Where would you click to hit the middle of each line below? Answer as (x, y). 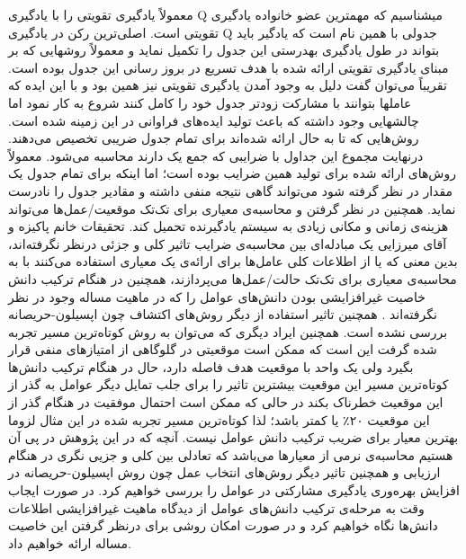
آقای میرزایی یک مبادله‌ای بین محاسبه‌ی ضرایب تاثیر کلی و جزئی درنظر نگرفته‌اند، (228, 243)
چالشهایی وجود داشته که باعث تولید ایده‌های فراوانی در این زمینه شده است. (214, 120)
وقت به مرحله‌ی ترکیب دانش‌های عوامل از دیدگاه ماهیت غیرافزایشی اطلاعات (216, 507)
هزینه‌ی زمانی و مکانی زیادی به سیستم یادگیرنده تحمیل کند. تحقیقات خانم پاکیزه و (229, 226)
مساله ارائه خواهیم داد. (70, 542)
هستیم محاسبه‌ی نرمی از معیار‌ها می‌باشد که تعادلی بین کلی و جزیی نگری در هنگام (231, 454)
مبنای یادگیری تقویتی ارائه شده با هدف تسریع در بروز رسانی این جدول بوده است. (229, 67)
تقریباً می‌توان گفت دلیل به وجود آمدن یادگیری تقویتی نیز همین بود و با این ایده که (228, 85)
